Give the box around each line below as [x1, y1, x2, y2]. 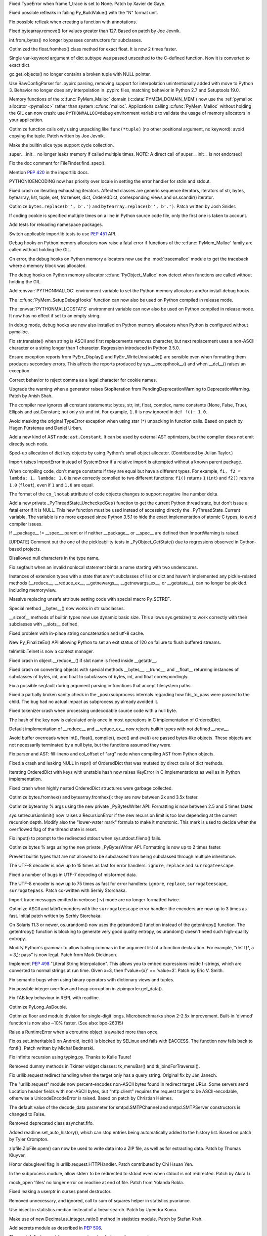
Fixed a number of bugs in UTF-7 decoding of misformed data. [9, 872, 137, 878]
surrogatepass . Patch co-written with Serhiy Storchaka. [9, 887, 127, 893]
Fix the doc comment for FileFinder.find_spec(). [9, 160, 106, 166]
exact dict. [9, 62, 31, 68]
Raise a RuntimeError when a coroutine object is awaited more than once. [9, 1029, 159, 1035]
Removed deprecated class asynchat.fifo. [9, 1120, 94, 1126]
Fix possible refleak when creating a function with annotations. [9, 19, 137, 25]
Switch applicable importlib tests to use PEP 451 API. [9, 230, 117, 237]
